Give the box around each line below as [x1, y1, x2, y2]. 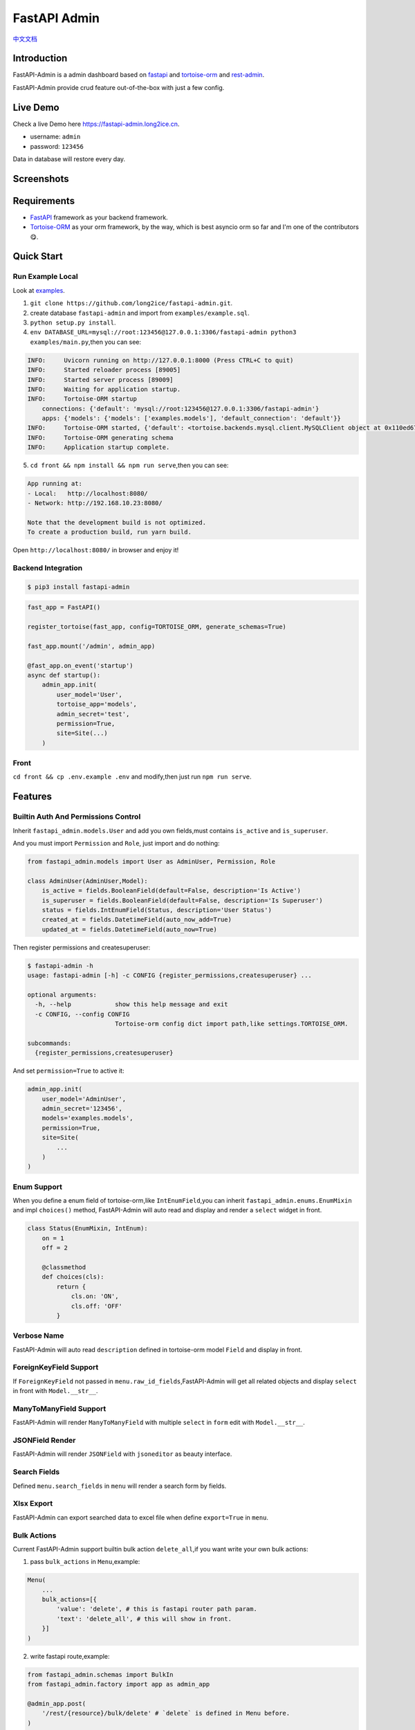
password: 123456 [30, 142, 84, 150]
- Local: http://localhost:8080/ [27, 489, 148, 498]
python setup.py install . [30, 318, 116, 327]
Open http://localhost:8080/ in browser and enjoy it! [12, 546, 179, 554]
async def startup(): [27, 671, 101, 679]
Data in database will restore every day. [12, 154, 126, 163]
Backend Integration [12, 563, 83, 572]
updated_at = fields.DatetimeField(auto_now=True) [41, 925, 217, 934]
